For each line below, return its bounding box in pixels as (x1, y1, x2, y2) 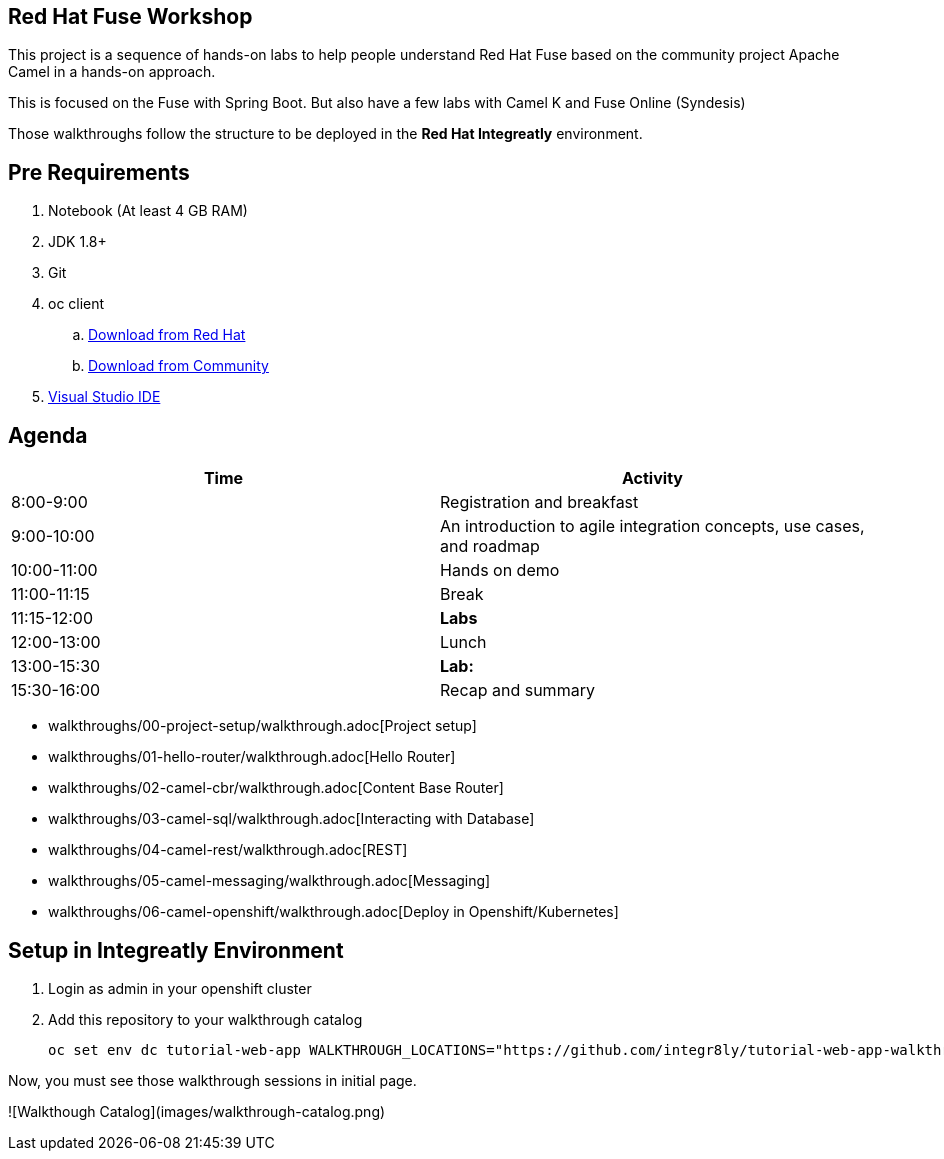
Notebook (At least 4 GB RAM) (48, 202, 248, 220)
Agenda (8, 422, 88, 448)
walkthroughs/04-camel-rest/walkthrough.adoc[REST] (48, 841, 408, 859)
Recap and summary (440, 680, 595, 701)
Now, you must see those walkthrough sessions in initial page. (8, 1071, 417, 1089)
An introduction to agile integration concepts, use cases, (440, 516, 865, 537)
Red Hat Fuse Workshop (8, 4, 253, 29)
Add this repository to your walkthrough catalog (48, 1010, 363, 1028)
